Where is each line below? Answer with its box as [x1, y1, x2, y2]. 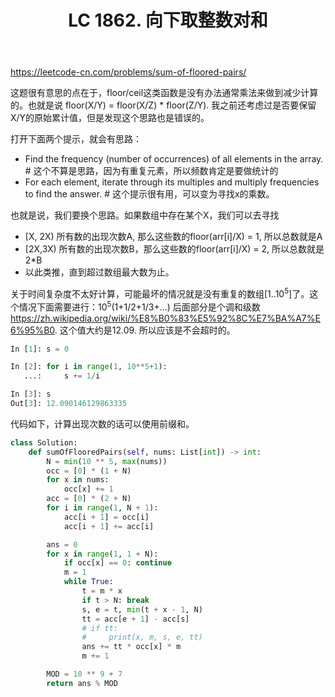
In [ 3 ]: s [10, 389, 52, 400]
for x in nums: [46, 475, 110, 485]
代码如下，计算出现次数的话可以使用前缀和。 [10, 417, 195, 430]
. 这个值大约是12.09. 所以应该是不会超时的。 [54, 324, 236, 336]
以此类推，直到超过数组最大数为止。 [24, 266, 175, 278]
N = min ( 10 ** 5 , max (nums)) [46, 456, 168, 466]
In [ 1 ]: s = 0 [10, 344, 70, 354]
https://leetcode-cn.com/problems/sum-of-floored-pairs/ [10, 66, 247, 78]
